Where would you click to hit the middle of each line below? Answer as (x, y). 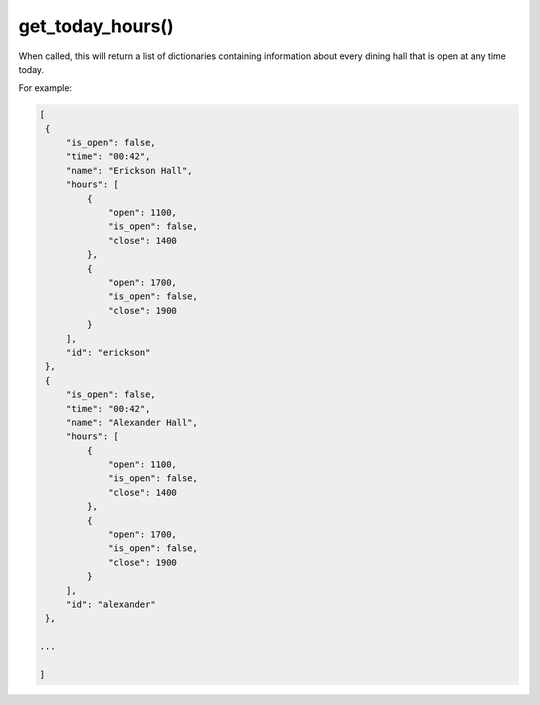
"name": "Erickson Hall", (129, 170)
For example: (45, 88)
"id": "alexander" (111, 604)
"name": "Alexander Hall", (132, 422)
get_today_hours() (96, 26)
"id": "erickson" (108, 352)
